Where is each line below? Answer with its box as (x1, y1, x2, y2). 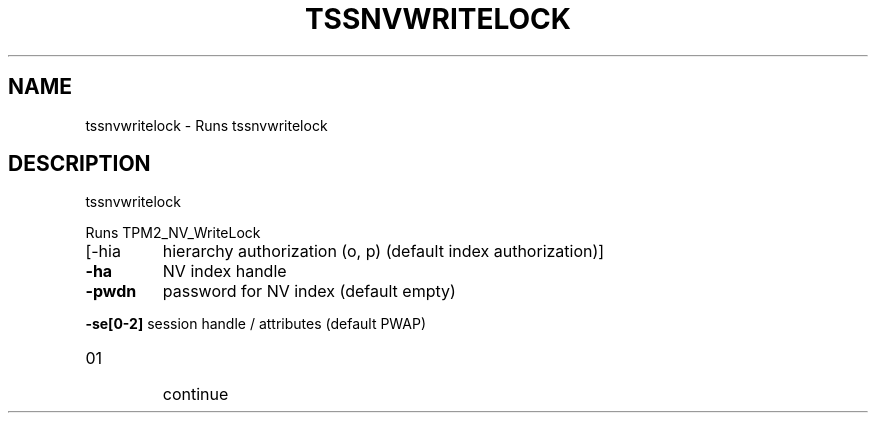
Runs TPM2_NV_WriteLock (85, 224, 261, 242)
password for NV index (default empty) (162, 281, 456, 302)
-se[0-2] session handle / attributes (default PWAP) (85, 315, 427, 333)
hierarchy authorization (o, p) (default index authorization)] (162, 241, 605, 262)
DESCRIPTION (8, 151, 151, 177)
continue (162, 384, 229, 405)
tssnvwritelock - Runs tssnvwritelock (85, 116, 328, 134)
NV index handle (162, 261, 287, 282)
